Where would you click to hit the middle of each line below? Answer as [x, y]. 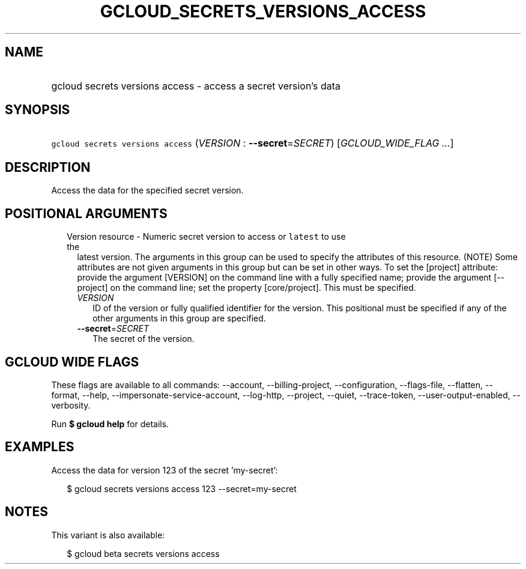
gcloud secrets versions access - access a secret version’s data [196, 86]
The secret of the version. [144, 339]
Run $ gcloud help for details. [110, 424]
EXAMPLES [40, 447]
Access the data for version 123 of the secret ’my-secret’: [165, 470]
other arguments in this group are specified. [179, 318]
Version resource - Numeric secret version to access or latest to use [206, 237]
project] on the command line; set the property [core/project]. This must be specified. [246, 288]
